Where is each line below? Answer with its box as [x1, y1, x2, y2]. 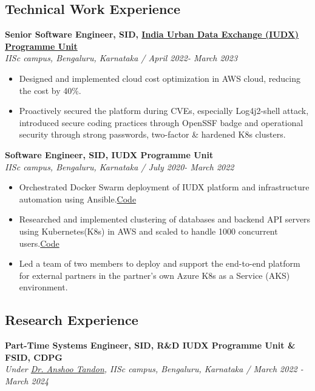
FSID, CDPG [5, 350, 63, 363]
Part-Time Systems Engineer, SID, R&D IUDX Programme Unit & [5, 339, 296, 352]
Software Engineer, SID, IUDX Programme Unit [5, 148, 214, 161]
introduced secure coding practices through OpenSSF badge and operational [19, 116, 303, 129]
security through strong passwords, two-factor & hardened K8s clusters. [19, 128, 286, 141]
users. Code [19, 236, 59, 249]
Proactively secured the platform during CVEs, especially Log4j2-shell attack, [19, 104, 309, 117]
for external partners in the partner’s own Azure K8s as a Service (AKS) [19, 269, 290, 281]
